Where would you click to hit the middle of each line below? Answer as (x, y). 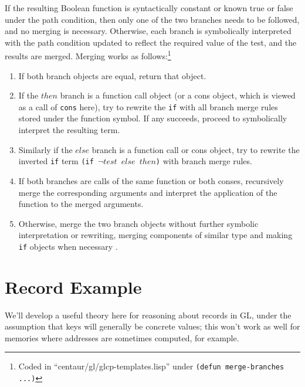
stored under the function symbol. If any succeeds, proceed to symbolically (153, 118)
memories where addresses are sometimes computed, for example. (122, 337)
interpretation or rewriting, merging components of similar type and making (155, 235)
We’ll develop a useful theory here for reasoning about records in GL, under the (148, 315)
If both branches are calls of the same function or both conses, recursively (151, 180)
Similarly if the (45, 149)
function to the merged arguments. (81, 204)
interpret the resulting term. (69, 130)
